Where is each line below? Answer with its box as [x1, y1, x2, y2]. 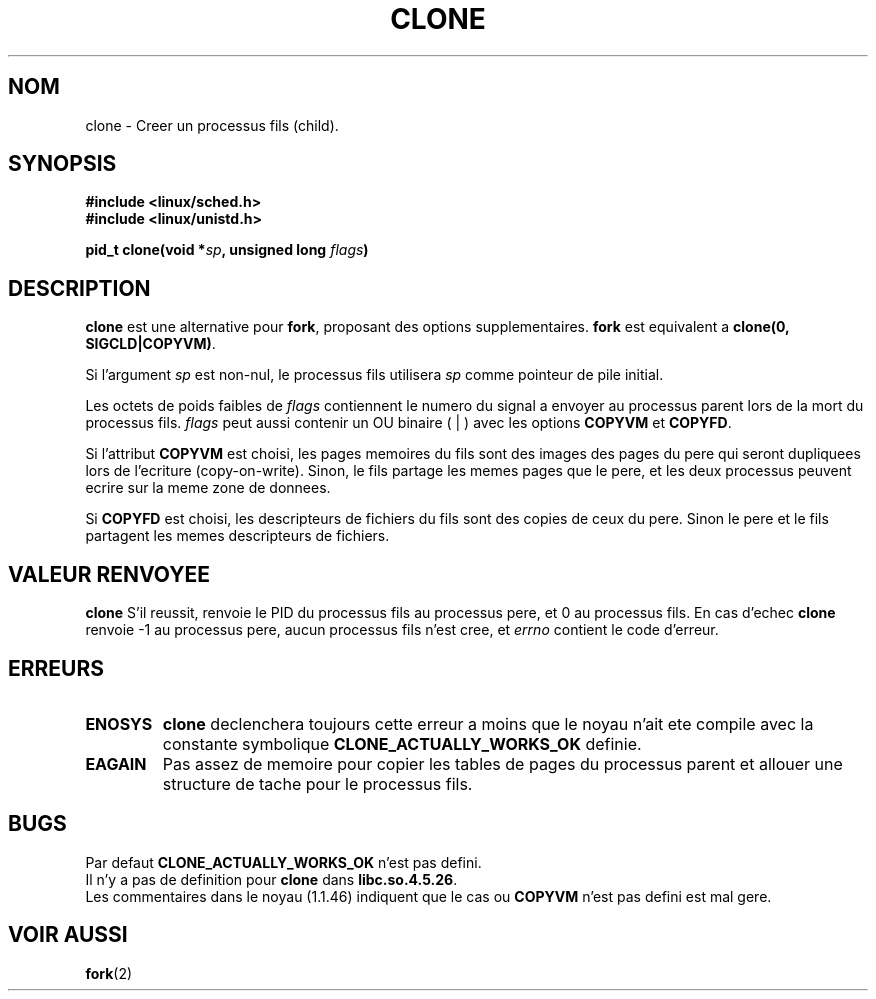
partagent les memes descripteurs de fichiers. [85, 527, 390, 545]
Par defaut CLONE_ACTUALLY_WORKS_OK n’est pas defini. [85, 853, 482, 871]
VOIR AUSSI [8, 922, 128, 948]
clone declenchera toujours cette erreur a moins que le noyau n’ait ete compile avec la [162, 713, 814, 734]
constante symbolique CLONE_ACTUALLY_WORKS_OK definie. [162, 733, 642, 754]
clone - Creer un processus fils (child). [85, 116, 339, 134]
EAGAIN [85, 753, 147, 774]
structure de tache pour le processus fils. [162, 773, 473, 794]
